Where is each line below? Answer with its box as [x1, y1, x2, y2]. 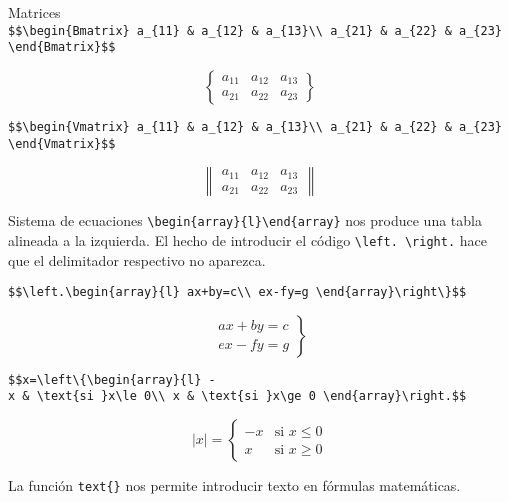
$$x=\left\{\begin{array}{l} [8, 372, 202, 387]
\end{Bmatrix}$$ [8, 40, 116, 55]
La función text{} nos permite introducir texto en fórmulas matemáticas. [8, 475, 461, 496]
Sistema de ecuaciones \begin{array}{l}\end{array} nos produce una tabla [8, 210, 482, 231]
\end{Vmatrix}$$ [8, 136, 116, 151]
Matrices [8, 2, 61, 22]
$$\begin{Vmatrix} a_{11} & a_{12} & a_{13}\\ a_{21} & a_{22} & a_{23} [8, 119, 502, 134]
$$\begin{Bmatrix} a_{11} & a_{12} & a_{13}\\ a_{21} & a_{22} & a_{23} [8, 23, 502, 38]
